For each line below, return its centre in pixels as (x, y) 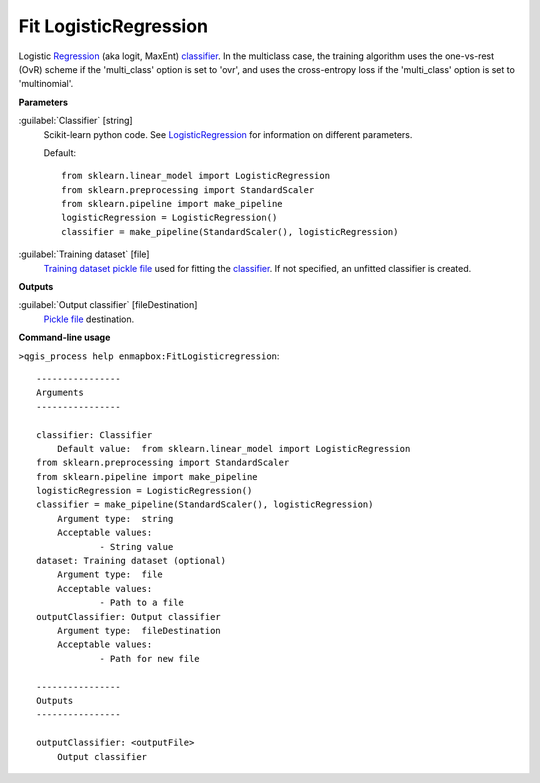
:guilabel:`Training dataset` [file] (84, 254)
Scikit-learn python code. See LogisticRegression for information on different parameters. (228, 134)
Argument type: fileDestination (139, 630)
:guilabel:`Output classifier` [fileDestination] (108, 305)
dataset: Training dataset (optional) (131, 561)
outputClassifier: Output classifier (129, 616)
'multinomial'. (46, 84)
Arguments (60, 393)
